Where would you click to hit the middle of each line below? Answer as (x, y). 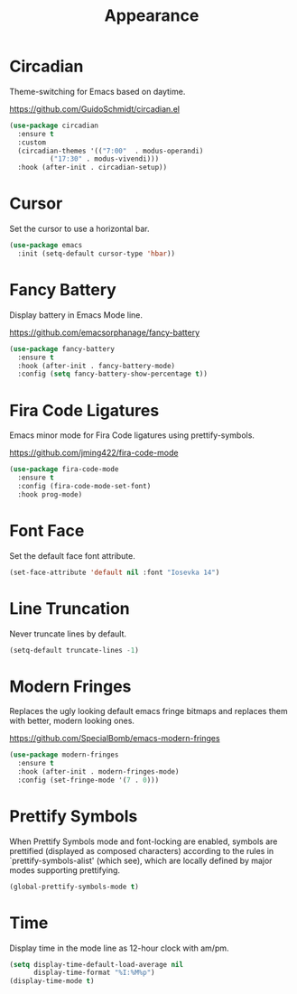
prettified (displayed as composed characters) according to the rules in (142, 850)
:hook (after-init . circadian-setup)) (93, 168)
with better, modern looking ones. (72, 721)
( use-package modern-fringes (64, 755)
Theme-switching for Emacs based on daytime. (97, 91)
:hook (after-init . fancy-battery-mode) (97, 366)
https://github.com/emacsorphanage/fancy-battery (105, 332)
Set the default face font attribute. (72, 555)
